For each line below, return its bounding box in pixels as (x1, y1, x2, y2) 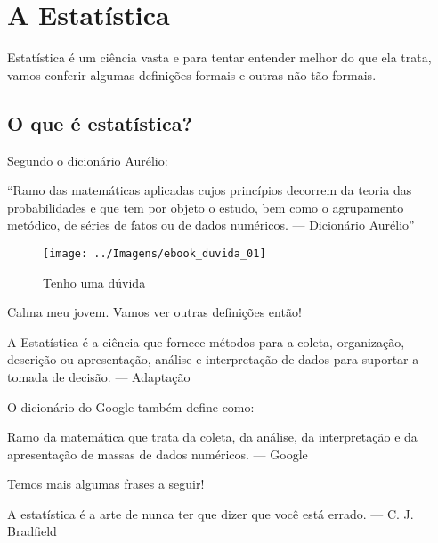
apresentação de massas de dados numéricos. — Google (7, 444, 308, 463)
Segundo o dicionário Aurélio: (7, 150, 168, 169)
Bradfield (7, 522, 57, 540)
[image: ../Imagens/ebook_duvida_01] (43, 247, 266, 260)
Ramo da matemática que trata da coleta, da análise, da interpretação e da (7, 427, 418, 446)
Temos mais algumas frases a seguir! (7, 474, 205, 493)
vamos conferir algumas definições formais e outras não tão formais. (7, 65, 377, 84)
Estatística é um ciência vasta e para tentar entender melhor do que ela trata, (7, 48, 432, 67)
